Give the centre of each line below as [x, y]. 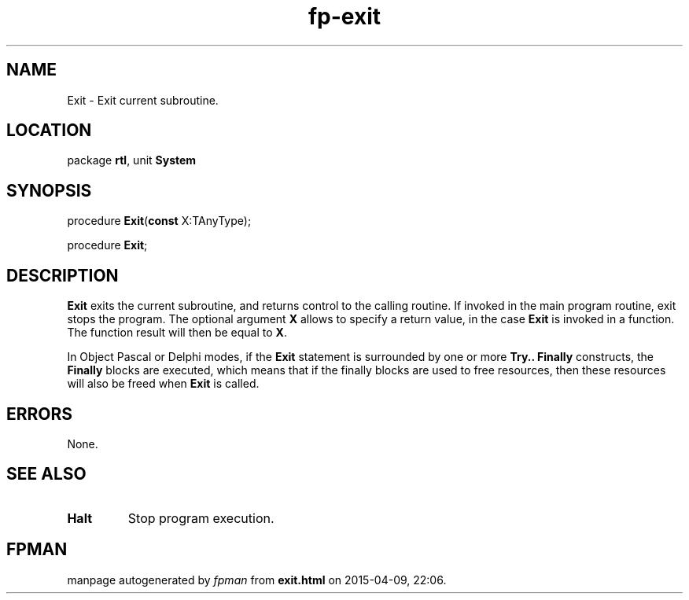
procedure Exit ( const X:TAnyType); [159, 221]
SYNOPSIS [49, 190]
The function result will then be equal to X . [177, 333]
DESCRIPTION [63, 275]
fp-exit [344, 17]
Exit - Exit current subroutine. [143, 100]
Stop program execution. [201, 518]
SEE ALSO [46, 474]
